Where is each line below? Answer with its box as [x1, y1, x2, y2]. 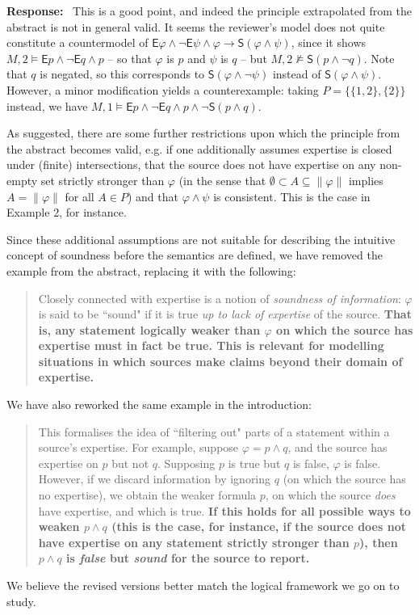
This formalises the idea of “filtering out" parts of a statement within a [38, 423, 390, 440]
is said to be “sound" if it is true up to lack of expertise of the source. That [38, 305, 412, 322]
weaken [38, 518, 80, 535]
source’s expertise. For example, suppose [38, 439, 239, 456]
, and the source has [287, 439, 388, 456]
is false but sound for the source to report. [66, 550, 310, 567]
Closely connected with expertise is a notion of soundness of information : [38, 289, 401, 306]
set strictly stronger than [40, 171, 165, 188]
